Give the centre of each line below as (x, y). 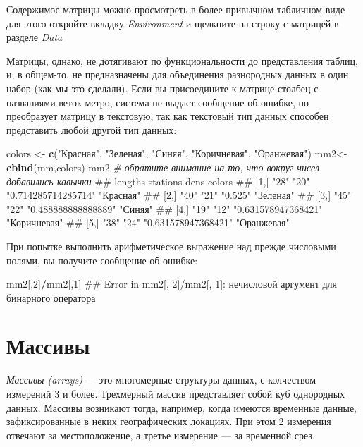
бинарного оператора (51, 297)
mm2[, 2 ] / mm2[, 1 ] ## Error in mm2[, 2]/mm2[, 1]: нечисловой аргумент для (172, 284)
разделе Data (35, 37)
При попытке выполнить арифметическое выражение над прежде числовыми (171, 246)
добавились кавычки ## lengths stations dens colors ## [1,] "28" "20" (158, 181)
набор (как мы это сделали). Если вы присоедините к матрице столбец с (162, 88)
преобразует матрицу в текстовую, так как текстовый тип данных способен (168, 116)
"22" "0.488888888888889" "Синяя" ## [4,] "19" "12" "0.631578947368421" (165, 208)
